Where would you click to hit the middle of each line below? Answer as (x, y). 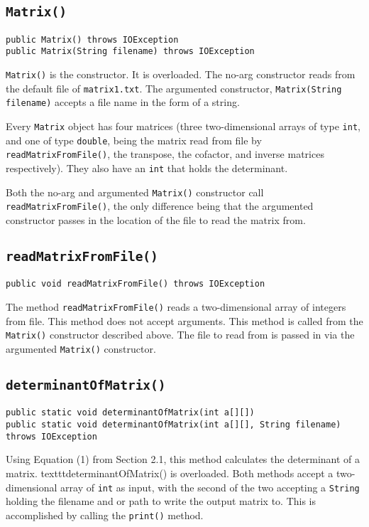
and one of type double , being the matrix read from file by (134, 140)
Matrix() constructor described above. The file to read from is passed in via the (180, 335)
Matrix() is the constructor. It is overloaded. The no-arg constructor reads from (181, 74)
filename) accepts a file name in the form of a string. (123, 102)
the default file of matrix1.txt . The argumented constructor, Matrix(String (174, 88)
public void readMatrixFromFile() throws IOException (136, 284)
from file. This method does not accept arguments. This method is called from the (184, 320)
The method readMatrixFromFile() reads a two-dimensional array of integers (176, 307)
